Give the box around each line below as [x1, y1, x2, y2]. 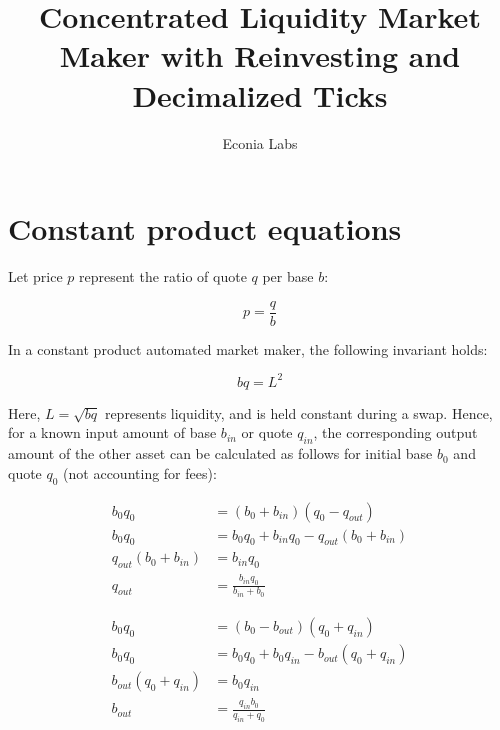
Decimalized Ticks [132, 74, 388, 115]
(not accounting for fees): [63, 462, 217, 483]
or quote [241, 422, 293, 443]
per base [262, 266, 314, 287]
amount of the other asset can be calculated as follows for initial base [8, 443, 433, 464]
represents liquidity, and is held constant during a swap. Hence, [104, 402, 493, 423]
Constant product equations [8, 208, 402, 249]
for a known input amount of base [8, 422, 217, 443]
